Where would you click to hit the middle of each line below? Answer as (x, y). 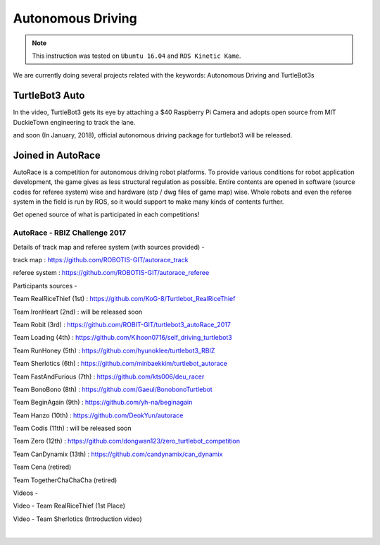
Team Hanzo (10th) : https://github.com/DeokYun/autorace (98, 415)
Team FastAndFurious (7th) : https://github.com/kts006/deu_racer (109, 376)
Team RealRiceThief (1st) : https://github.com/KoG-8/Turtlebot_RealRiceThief (124, 299)
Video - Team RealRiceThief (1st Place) (69, 506)
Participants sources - (45, 286)
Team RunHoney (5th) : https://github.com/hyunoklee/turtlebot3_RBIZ (114, 350)
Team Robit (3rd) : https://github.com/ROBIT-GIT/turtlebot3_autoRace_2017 (122, 324)
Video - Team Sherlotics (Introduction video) (77, 519)
